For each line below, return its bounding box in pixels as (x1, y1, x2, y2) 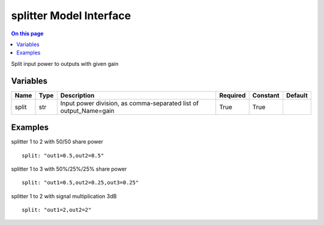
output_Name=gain (60, 107, 115, 115)
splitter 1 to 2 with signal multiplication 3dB (11, 192, 117, 200)
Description (60, 91, 95, 99)
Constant (252, 91, 280, 99)
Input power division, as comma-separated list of (60, 99, 199, 107)
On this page (11, 30, 44, 37)
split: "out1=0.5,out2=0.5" (22, 152, 104, 159)
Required (219, 91, 246, 99)
